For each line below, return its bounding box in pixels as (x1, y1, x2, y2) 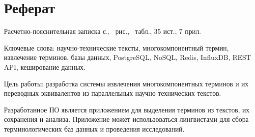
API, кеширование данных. (4, 61, 85, 72)
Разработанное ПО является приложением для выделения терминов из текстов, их (4, 104, 250, 114)
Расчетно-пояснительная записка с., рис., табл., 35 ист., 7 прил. (4, 26, 201, 36)
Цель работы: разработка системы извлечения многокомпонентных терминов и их (4, 78, 249, 88)
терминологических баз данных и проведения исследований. (4, 123, 185, 134)
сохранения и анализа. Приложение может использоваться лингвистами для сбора (4, 114, 249, 124)
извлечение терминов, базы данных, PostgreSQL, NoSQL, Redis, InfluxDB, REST (4, 52, 251, 62)
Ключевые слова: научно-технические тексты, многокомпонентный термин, (4, 42, 229, 53)
